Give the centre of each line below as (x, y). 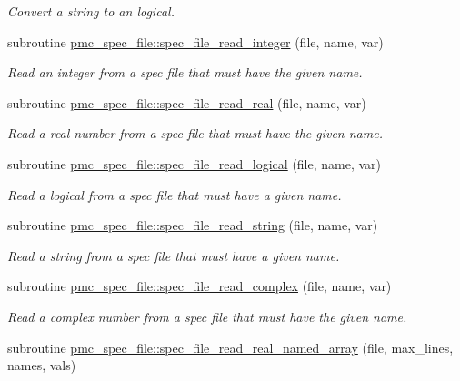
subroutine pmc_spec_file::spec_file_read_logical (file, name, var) (195, 163)
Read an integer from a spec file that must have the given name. (185, 72)
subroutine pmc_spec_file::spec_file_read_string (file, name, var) (193, 225)
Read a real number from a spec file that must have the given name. (195, 133)
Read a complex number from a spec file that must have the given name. (207, 316)
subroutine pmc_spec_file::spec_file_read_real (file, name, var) (187, 102)
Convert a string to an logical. (91, 11)
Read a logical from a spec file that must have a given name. (175, 194)
